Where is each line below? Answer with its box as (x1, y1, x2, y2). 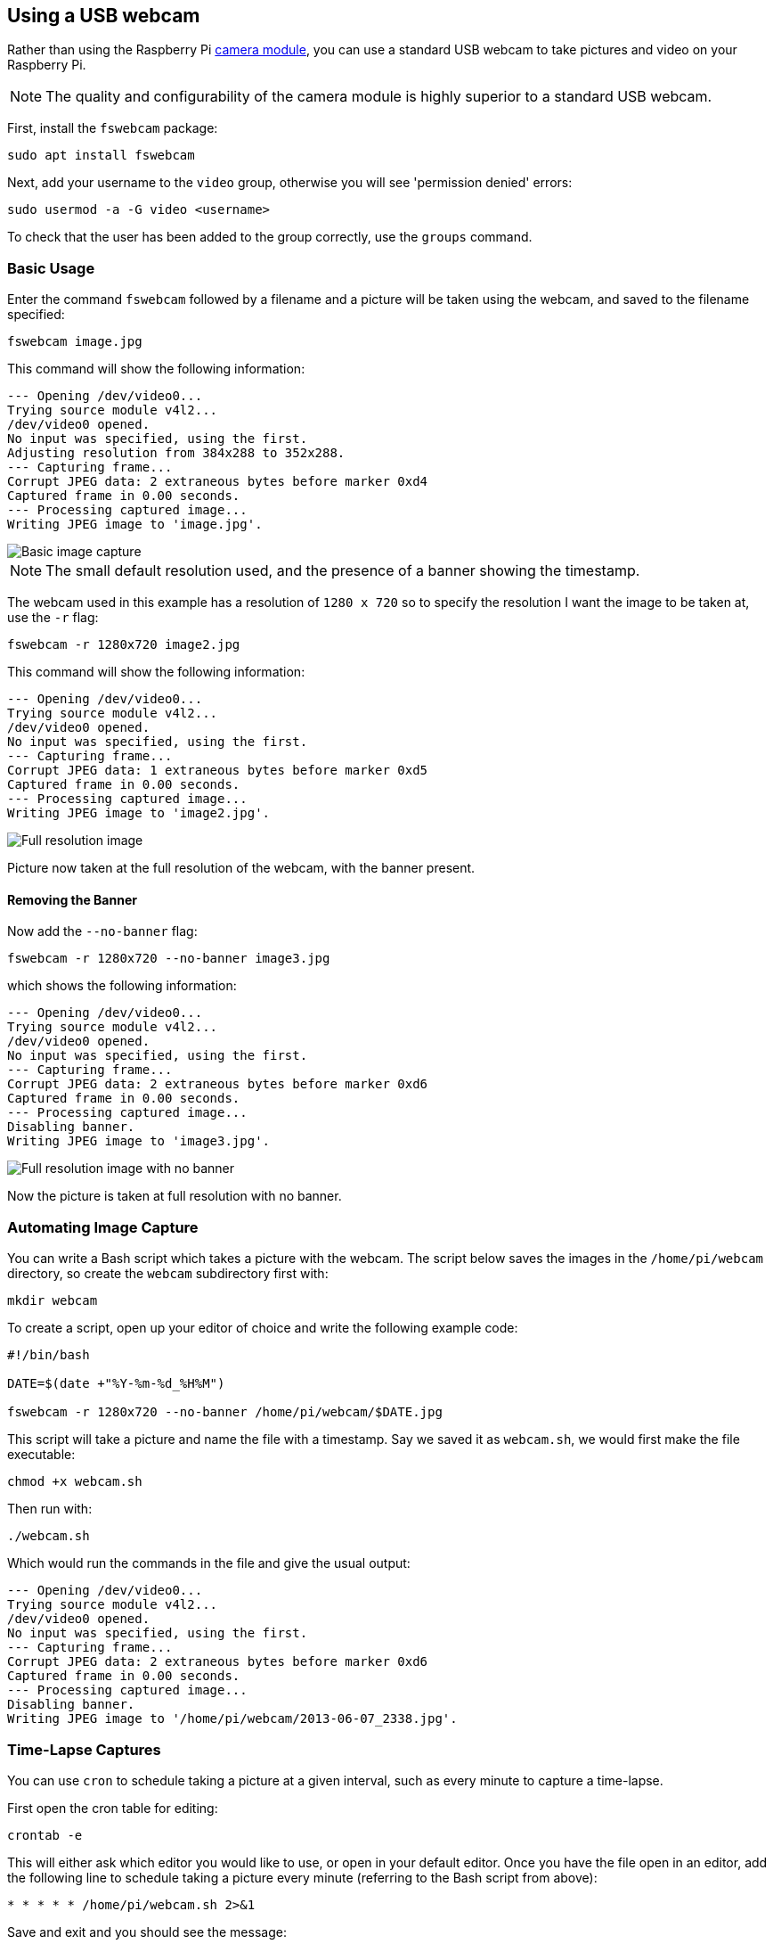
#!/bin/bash (7, 1348, 90, 1363)
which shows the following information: (7, 978, 237, 994)
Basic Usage (7, 258, 95, 277)
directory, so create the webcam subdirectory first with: (7, 1266, 329, 1282)
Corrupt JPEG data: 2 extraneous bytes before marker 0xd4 (7, 474, 428, 489)
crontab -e (7, 1827, 83, 1842)
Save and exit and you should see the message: (7, 1923, 287, 1940)
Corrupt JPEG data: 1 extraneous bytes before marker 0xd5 (7, 763, 428, 778)
